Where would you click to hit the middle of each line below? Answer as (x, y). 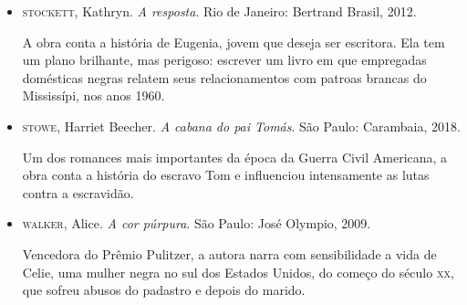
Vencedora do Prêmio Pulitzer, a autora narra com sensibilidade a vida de (229, 253)
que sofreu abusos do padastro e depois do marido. (164, 290)
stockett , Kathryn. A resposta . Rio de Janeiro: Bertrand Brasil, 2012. (219, 11)
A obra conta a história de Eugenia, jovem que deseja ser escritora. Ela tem (233, 42)
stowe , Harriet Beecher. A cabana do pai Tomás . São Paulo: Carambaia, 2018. (241, 126)
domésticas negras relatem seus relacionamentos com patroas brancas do (224, 77)
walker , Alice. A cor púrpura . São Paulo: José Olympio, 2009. (197, 223)
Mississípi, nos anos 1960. (93, 95)
